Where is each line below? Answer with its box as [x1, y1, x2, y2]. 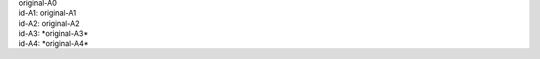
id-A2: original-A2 [18, 18, 80, 29]
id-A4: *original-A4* [18, 39, 89, 49]
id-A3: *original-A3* [18, 28, 89, 39]
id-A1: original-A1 [18, 8, 77, 19]
